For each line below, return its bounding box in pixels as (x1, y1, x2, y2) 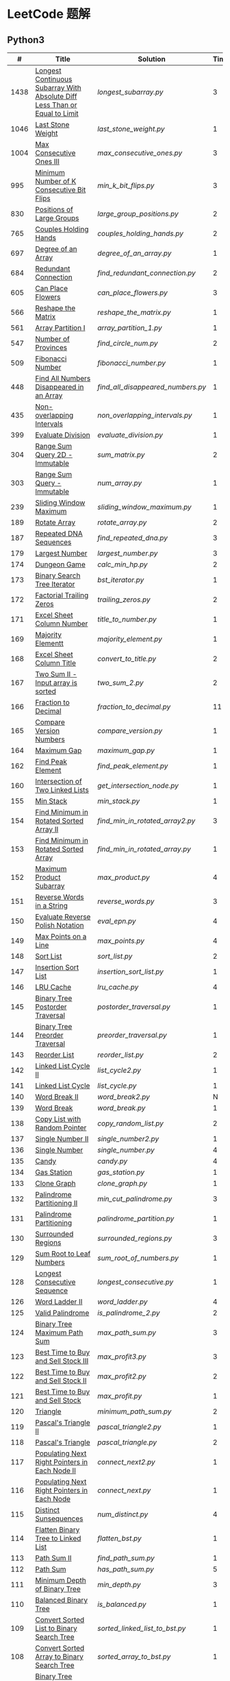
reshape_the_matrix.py (97, 308, 171, 317)
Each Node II (35, 1466, 77, 1475)
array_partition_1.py (97, 323, 162, 333)
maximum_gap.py (97, 746, 155, 755)
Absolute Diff (35, 92, 77, 101)
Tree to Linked (35, 1534, 81, 1543)
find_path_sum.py (97, 1553, 155, 1562)
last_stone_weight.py (97, 124, 165, 134)
